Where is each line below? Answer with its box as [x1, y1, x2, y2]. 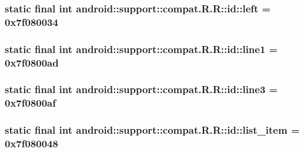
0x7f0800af [5, 95, 56, 110]
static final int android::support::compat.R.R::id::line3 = [5, 82, 278, 97]
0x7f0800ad [5, 55, 59, 70]
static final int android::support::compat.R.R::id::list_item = [5, 123, 300, 137]
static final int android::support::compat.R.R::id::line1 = [5, 41, 278, 56]
